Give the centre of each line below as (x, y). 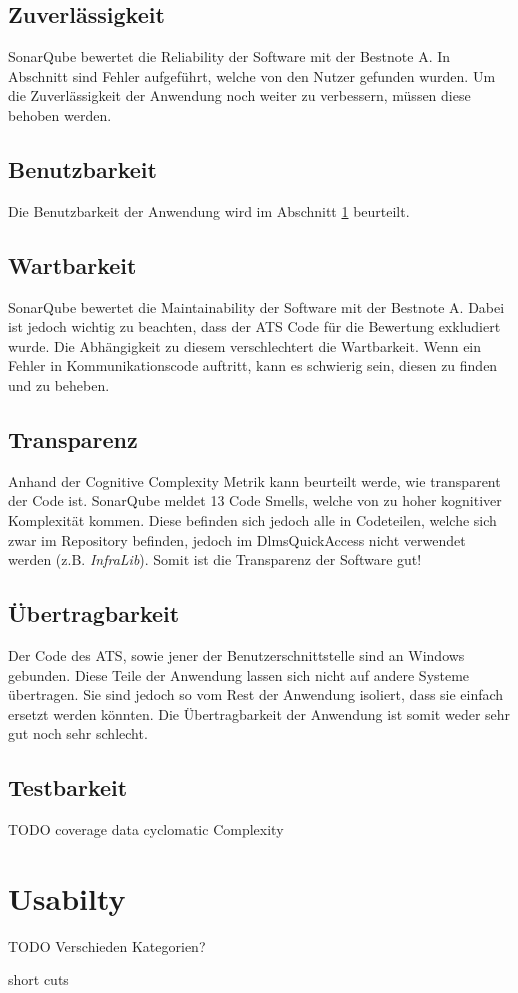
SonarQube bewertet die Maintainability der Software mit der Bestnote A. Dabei (256, 306)
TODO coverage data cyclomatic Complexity (146, 829)
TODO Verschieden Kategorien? (107, 945)
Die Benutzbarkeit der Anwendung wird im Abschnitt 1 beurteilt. (209, 210)
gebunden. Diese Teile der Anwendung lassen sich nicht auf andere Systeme (239, 674)
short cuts (38, 979)
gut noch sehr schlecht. (78, 733)
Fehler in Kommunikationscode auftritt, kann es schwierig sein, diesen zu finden (253, 365)
